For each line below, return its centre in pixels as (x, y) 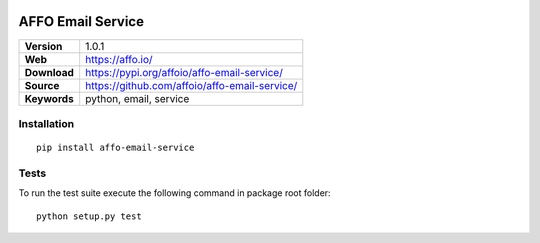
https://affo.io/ (119, 59)
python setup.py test (89, 216)
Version (43, 46)
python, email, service (137, 98)
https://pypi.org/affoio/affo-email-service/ (184, 72)
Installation (46, 123)
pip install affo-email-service (115, 148)
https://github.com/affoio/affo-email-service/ (191, 85)
